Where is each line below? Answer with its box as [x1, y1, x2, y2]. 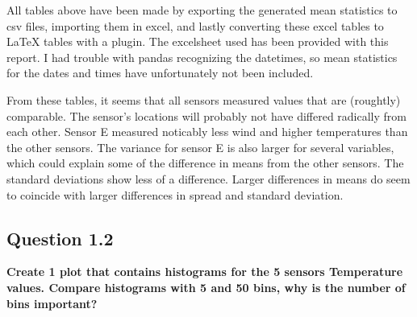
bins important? [6, 294, 98, 311]
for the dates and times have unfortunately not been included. [6, 64, 314, 81]
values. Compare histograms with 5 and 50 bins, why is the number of [6, 278, 406, 295]
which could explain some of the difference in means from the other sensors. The [6, 154, 404, 171]
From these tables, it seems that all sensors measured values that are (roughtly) [6, 91, 401, 108]
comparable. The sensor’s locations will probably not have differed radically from [6, 107, 407, 124]
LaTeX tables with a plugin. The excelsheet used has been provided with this [6, 33, 389, 50]
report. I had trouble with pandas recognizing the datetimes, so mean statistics [6, 48, 398, 65]
